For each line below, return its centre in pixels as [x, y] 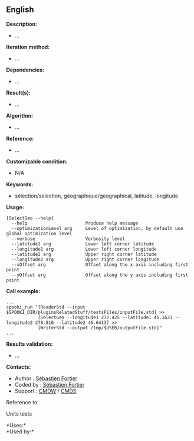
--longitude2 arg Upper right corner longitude [86, 260]
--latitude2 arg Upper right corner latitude [84, 254]
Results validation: [29, 344]
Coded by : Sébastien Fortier [50, 384]
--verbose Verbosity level [68, 239]
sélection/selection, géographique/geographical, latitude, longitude [96, 196]
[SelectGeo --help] [30, 218]
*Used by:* [20, 432]
